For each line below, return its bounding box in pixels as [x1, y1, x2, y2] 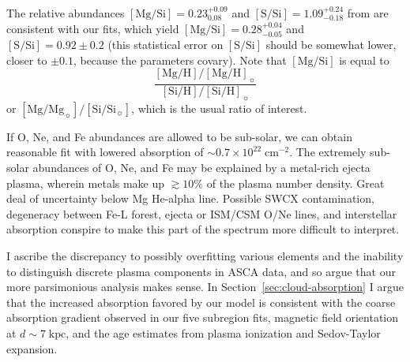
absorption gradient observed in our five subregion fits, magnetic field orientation [6, 309, 399, 326]
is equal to [339, 51, 389, 68]
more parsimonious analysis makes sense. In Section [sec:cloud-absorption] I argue [6, 278, 404, 295]
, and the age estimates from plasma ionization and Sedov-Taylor [66, 324, 381, 341]
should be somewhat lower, [265, 36, 397, 53]
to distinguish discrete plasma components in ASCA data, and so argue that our [6, 263, 396, 279]
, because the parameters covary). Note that [73, 51, 287, 68]
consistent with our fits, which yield [6, 20, 179, 36]
